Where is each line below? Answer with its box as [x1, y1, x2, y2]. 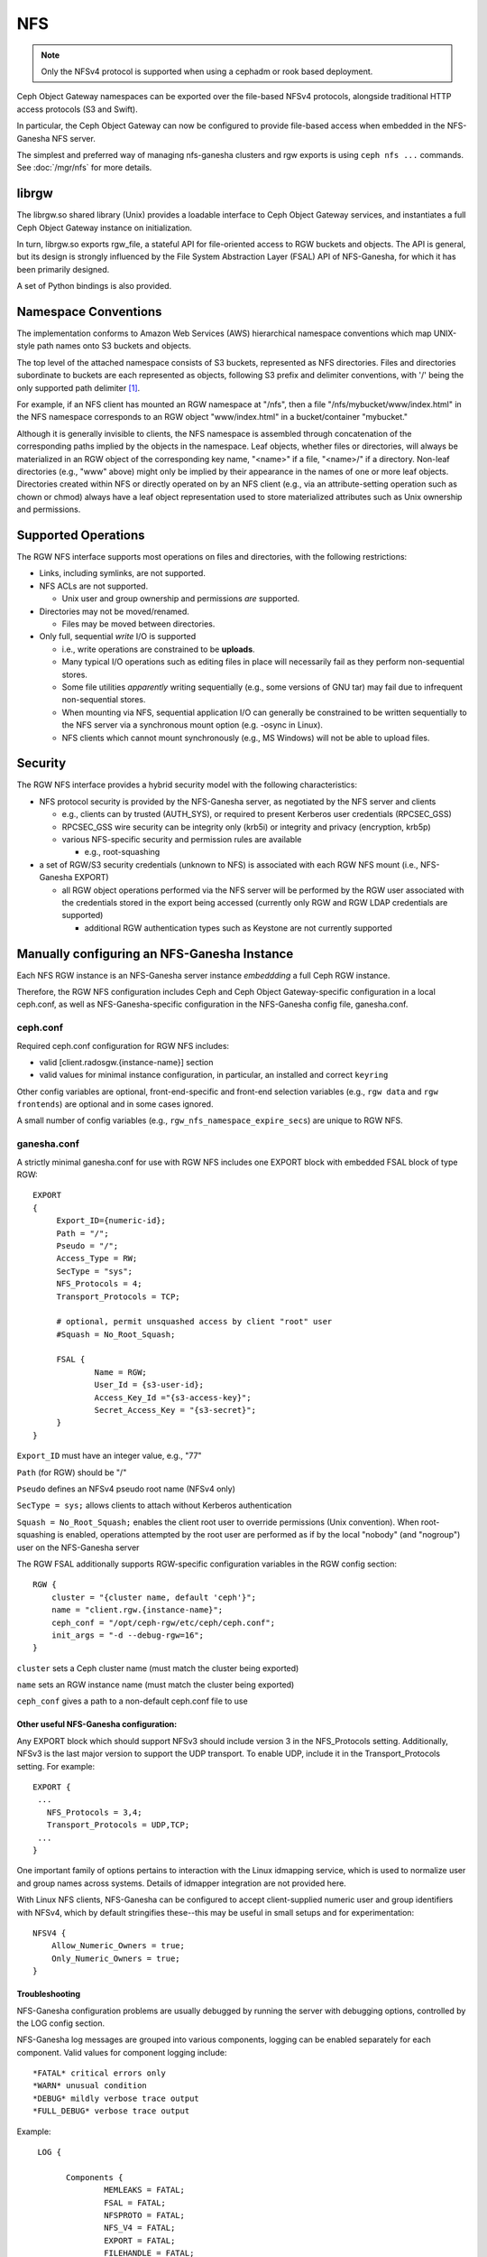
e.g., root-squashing [84, 847, 161, 858]
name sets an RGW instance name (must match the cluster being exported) [16, 1679, 295, 1690]
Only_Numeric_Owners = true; [51, 1953, 180, 1964]
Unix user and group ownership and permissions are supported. [61, 593, 300, 604]
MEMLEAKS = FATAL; [104, 2185, 185, 2196]
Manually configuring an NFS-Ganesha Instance [16, 946, 294, 961]
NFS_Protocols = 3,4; [46, 1807, 142, 1817]
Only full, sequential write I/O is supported [39, 631, 197, 642]
